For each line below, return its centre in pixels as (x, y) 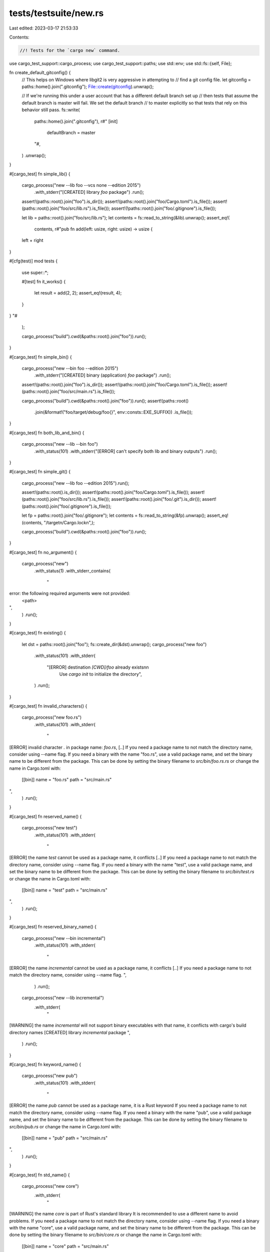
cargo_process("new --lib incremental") (63, 998)
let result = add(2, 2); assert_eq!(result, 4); (78, 293)
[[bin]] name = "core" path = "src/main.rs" (65, 1246)
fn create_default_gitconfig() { (40, 73)
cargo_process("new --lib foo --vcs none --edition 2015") (81, 185)
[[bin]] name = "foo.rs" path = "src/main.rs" (67, 780)
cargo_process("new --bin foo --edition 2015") (70, 369)
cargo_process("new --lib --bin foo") (60, 444)
